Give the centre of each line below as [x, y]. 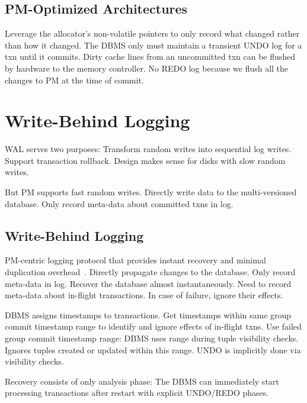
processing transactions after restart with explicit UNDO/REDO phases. [137, 393]
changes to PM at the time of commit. [74, 80]
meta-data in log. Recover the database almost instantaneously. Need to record [148, 283]
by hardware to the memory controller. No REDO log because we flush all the [147, 68]
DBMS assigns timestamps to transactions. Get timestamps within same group [148, 315]
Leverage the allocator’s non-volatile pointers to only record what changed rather [152, 33]
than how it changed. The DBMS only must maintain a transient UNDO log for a [153, 45]
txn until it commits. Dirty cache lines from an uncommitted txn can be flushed [150, 57]
